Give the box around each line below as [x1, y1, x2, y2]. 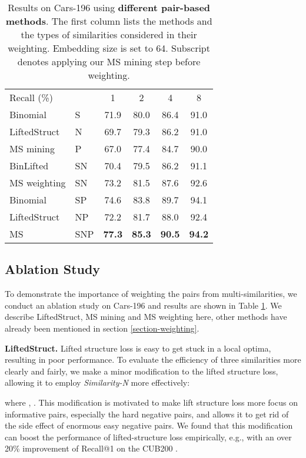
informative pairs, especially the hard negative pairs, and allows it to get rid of [5, 407, 289, 420]
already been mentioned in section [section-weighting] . [5, 322, 199, 334]
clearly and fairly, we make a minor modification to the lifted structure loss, [5, 365, 278, 377]
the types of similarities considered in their [21, 28, 197, 41]
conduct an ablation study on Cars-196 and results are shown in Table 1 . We [5, 299, 282, 311]
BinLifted [9, 159, 49, 172]
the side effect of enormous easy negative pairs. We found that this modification [5, 419, 293, 432]
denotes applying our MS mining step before [17, 55, 201, 68]
